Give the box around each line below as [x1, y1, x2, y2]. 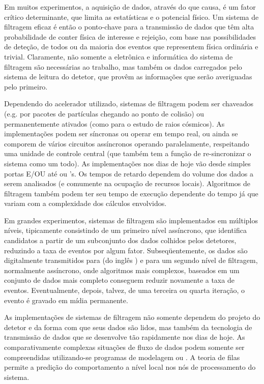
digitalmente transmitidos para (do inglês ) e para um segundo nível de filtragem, [4, 255, 258, 265]
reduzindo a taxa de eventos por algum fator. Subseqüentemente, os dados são [4, 245, 248, 255]
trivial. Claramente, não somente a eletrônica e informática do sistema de [4, 51, 233, 62]
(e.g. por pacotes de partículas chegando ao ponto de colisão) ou [4, 108, 204, 119]
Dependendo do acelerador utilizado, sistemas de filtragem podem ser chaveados [4, 98, 253, 109]
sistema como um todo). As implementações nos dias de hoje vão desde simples [4, 158, 251, 168]
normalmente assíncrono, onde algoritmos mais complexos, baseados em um [4, 264, 240, 275]
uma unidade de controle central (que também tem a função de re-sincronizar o [4, 148, 251, 159]
